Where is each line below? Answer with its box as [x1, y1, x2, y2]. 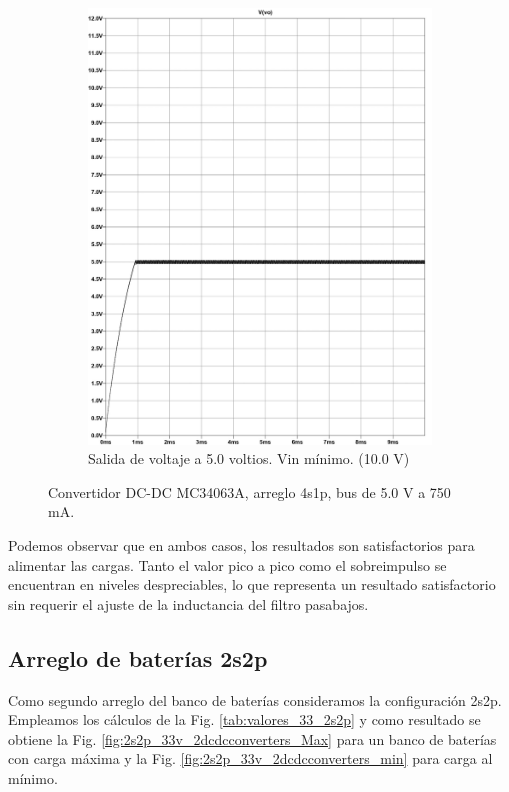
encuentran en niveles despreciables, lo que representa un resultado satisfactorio [8, 574, 496, 595]
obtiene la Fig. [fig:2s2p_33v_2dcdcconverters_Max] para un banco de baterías [8, 728, 497, 749]
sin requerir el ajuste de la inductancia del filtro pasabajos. [8, 593, 369, 614]
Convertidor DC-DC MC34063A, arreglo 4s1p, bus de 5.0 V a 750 [48, 481, 451, 502]
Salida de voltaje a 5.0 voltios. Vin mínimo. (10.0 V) [88, 448, 410, 469]
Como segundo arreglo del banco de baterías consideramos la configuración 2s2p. [8, 689, 502, 710]
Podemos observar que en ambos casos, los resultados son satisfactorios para [8, 534, 475, 555]
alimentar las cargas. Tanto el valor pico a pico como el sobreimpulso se [8, 554, 447, 575]
